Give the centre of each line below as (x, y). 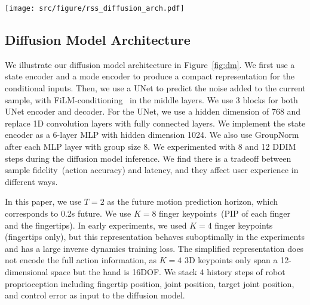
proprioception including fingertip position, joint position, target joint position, (150, 283)
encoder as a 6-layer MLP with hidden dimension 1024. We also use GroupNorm (152, 135)
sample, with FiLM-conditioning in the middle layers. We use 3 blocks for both (151, 99)
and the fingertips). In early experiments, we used (96, 225)
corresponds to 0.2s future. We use (68, 213)
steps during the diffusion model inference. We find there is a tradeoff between (148, 158)
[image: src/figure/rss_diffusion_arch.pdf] (95, 8)
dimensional (27, 271)
